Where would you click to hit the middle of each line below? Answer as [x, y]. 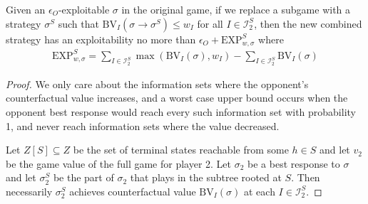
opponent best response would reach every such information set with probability [181, 111]
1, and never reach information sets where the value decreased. [143, 125]
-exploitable [84, 9]
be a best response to [294, 163]
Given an [26, 9]
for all [210, 23]
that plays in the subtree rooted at [206, 177]
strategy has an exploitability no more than [101, 39]
